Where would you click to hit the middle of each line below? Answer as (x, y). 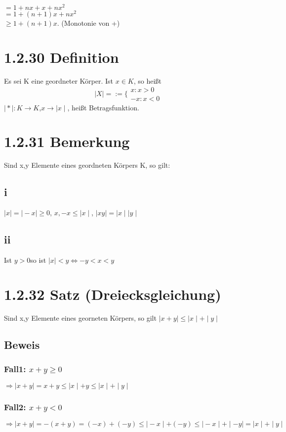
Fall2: (15, 407)
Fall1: (15, 368)
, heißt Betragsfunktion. (103, 107)
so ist (38, 260)
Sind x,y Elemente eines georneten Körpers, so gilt (80, 317)
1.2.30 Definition (61, 57)
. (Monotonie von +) (88, 23)
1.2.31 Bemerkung (67, 141)
